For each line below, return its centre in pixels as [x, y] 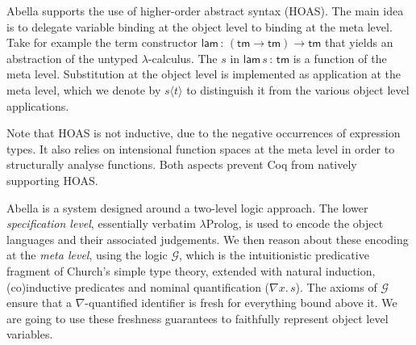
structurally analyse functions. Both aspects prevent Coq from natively [182, 164]
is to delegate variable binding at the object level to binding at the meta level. [200, 26]
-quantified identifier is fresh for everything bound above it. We [241, 303]
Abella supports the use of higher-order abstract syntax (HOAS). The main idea [205, 11]
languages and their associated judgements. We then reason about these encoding [208, 239]
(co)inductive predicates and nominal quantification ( [138, 286]
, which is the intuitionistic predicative [274, 255]
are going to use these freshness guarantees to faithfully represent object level [198, 318]
